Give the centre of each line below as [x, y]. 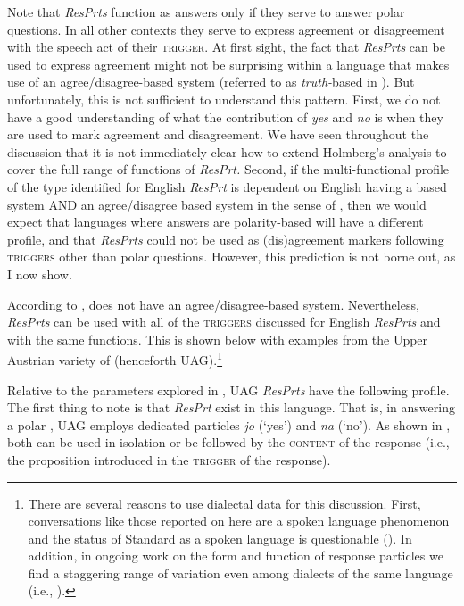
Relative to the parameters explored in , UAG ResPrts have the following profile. [228, 390]
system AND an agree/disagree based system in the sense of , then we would [217, 204]
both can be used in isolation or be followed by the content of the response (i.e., [228, 442]
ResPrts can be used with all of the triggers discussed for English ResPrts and [224, 322]
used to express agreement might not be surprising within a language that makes [228, 64]
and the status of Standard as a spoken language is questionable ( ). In [220, 538]
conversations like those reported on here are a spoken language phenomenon [239, 521]
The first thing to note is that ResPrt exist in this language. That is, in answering [231, 407]
